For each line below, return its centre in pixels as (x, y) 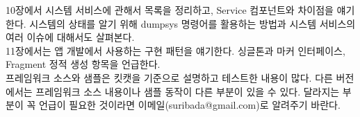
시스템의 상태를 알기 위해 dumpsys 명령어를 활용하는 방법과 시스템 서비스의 (193, 23)
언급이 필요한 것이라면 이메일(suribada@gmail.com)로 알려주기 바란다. (189, 105)
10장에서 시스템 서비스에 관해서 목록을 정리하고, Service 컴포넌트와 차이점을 (170, 10)
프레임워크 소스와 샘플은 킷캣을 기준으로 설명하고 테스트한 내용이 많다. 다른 (169, 77)
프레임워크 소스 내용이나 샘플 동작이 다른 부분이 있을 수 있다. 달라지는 (188, 91)
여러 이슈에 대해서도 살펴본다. (70, 37)
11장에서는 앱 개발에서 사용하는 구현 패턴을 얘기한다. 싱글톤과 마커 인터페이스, (175, 50)
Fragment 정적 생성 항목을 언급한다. (83, 64)
